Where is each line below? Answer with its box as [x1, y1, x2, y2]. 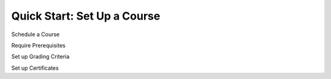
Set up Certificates [11, 64, 59, 72]
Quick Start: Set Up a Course [11, 9, 161, 23]
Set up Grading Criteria [11, 53, 70, 61]
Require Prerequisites [11, 42, 66, 49]
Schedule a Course [11, 31, 60, 38]
